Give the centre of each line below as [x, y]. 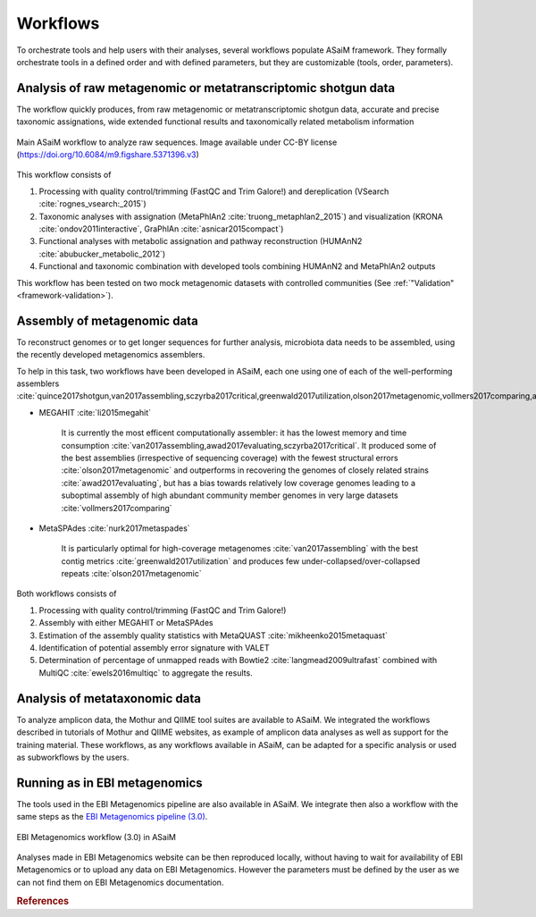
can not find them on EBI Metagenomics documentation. [120, 882]
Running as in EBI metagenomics [109, 782]
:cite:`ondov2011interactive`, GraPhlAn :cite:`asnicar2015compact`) [161, 229]
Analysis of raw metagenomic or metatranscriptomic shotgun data [206, 88]
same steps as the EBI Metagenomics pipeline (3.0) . [112, 817]
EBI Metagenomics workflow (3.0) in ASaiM [96, 837]
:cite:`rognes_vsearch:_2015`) [92, 204]
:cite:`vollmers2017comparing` [117, 508]
